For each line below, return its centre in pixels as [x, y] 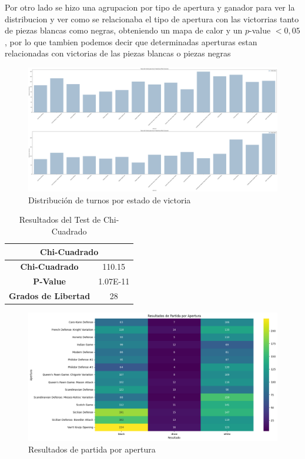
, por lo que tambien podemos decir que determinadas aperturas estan [131, 41]
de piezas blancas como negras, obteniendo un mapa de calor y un [124, 30]
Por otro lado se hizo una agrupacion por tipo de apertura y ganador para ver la [150, 7]
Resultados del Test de [60, 220]
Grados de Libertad [50, 296]
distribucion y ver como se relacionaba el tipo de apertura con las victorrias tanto [152, 19]
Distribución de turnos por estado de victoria [110, 200]
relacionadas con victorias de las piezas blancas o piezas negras [118, 53]
